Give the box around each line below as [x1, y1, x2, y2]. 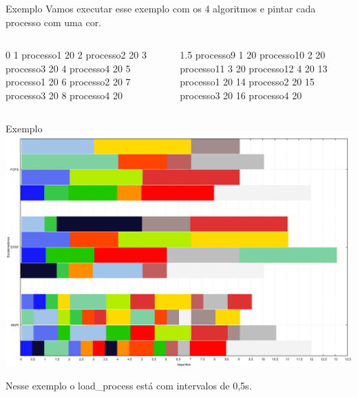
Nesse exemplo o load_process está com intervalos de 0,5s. [6, 378, 252, 393]
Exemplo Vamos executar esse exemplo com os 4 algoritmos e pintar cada [6, 1, 316, 15]
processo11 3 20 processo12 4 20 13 [180, 61, 328, 75]
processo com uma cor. [6, 14, 102, 29]
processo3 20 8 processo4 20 [6, 88, 123, 102]
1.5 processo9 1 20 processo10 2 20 [180, 48, 326, 62]
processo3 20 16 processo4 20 [180, 88, 302, 102]
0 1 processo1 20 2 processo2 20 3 [6, 48, 147, 62]
